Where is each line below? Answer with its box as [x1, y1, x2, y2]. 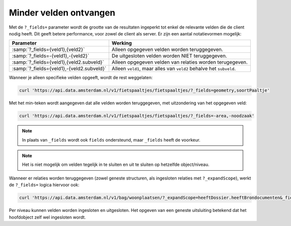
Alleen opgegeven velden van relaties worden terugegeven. [112, 59, 248, 65]
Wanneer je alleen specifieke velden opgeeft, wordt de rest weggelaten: [9, 75, 153, 81]
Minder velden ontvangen [9, 7, 115, 18]
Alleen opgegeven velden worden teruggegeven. [112, 46, 223, 53]
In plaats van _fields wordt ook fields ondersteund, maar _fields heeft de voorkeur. [22, 137, 201, 143]
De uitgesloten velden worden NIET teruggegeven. [112, 52, 227, 59]
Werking [112, 40, 132, 47]
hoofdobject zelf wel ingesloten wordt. [9, 214, 86, 220]
